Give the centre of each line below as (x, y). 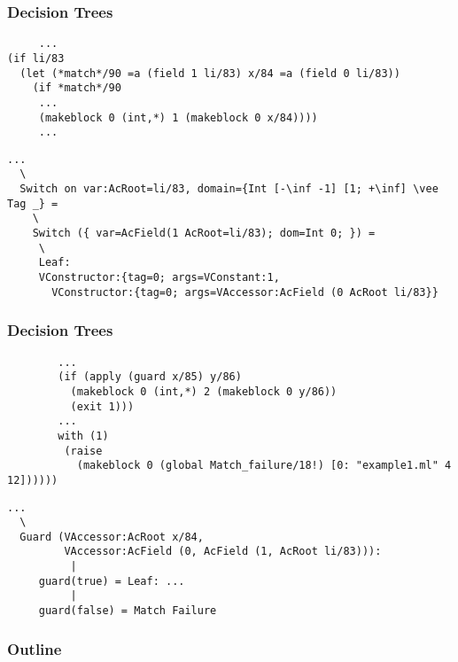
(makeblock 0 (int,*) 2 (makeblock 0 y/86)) (204, 391)
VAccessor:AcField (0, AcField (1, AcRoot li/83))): (223, 552)
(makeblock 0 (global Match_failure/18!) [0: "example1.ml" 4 (264, 466)
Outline (35, 648)
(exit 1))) (102, 406)
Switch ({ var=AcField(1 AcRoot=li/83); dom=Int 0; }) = (204, 234)
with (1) (83, 436)
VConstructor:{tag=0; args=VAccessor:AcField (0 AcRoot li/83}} (245, 292)
